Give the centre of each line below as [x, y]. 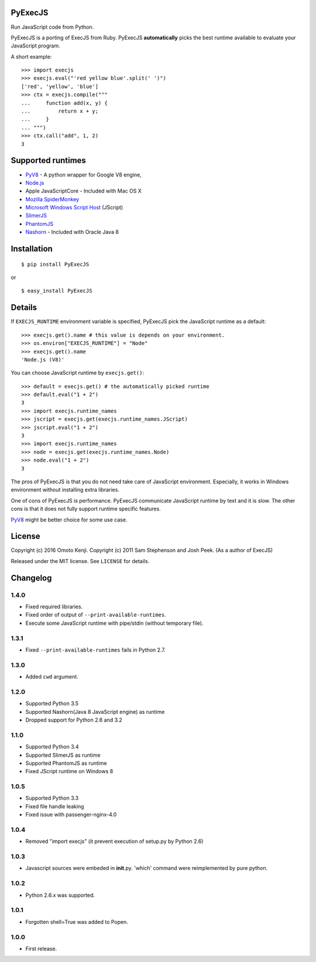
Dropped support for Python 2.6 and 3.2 [74, 720]
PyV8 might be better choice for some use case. [69, 520]
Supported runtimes [48, 160]
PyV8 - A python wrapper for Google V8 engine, [83, 175]
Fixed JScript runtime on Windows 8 [69, 771]
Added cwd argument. [52, 677]
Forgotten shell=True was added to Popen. [77, 922]
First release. [41, 949]
